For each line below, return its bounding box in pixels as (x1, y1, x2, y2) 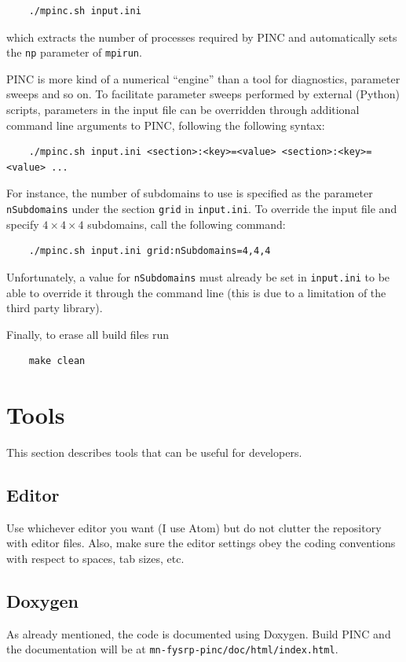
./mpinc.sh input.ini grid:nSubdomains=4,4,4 (28, 245, 271, 257)
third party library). (6, 300, 103, 316)
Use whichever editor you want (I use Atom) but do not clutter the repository (6, 519, 382, 535)
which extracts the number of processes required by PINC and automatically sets (6, 28, 397, 45)
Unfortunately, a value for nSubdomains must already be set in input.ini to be (6, 268, 390, 285)
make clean (28, 355, 86, 367)
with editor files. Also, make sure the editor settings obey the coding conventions (6, 535, 396, 551)
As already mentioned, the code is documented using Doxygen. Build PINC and (6, 625, 391, 642)
